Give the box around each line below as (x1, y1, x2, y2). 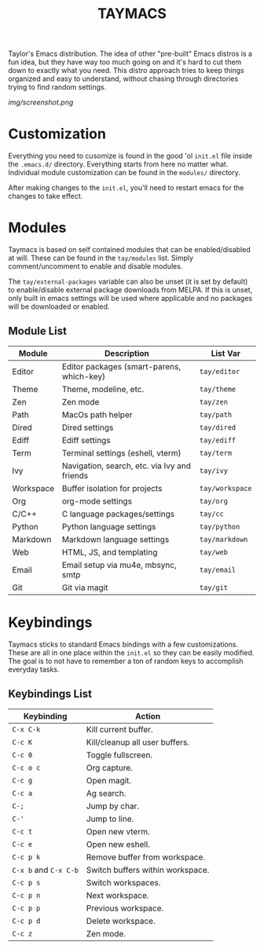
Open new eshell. (86, 838, 151, 849)
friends (61, 470, 89, 481)
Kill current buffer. (86, 724, 153, 735)
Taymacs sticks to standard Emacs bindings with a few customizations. (8, 639, 238, 649)
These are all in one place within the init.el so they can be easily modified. (8, 647, 255, 657)
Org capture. (86, 762, 134, 773)
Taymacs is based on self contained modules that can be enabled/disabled (8, 245, 251, 255)
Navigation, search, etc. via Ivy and (61, 460, 191, 471)
